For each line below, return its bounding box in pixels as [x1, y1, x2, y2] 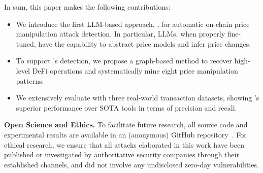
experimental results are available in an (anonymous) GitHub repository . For [4, 129, 247, 140]
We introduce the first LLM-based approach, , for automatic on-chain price [16, 18, 250, 29]
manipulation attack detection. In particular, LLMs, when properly [16, 28, 225, 39]
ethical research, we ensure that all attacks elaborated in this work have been [4, 139, 244, 150]
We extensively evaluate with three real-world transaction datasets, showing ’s [16, 92, 259, 103]
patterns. [16, 75, 44, 86]
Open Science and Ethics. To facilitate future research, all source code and [4, 119, 248, 130]
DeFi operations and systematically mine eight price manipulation [32, 65, 238, 76]
